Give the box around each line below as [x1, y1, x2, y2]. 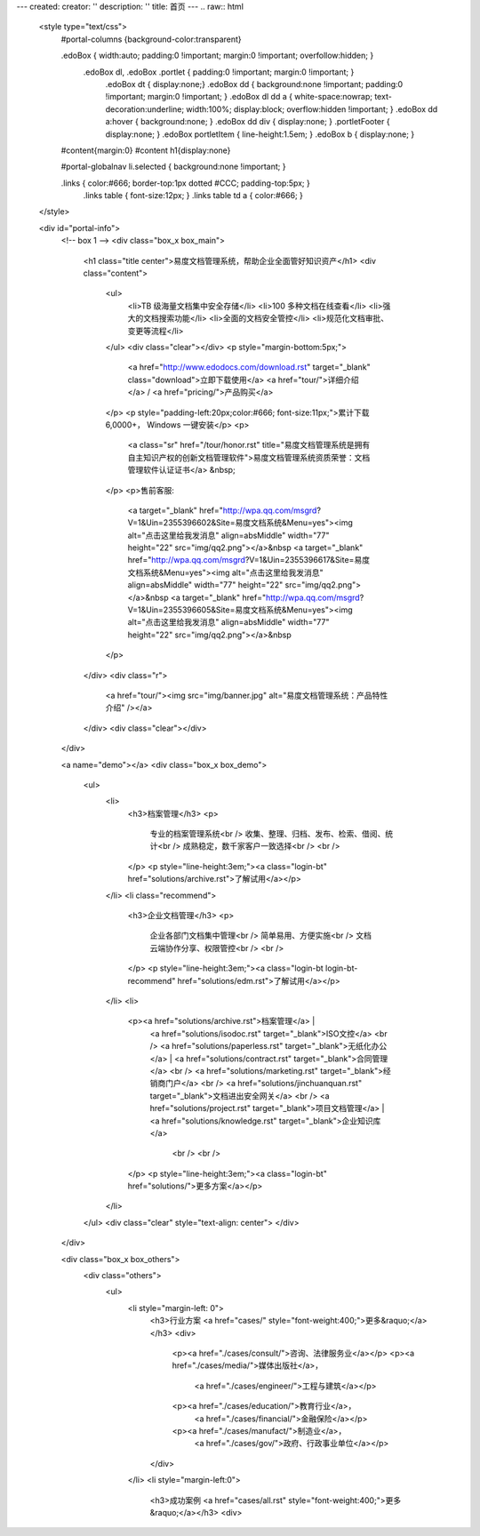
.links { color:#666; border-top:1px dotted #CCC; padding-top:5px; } [60, 178, 310, 188]
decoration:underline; [105, 103, 185, 115]
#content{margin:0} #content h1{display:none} [60, 145, 231, 156]
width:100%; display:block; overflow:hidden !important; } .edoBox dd [186, 103, 438, 115]
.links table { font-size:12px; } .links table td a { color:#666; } [83, 190, 304, 201]
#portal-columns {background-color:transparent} [60, 34, 242, 44]
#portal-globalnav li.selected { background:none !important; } [60, 161, 286, 172]
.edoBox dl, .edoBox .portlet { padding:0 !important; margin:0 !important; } [83, 67, 355, 77]
